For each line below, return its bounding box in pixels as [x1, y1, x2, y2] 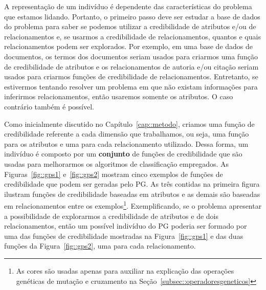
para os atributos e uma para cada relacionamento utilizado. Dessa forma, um [4, 138, 249, 149]
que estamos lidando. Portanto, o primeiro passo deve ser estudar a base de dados [4, 11, 260, 21]
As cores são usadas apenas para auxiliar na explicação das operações [16, 265, 234, 276]
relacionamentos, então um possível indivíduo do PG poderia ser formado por [4, 220, 247, 231]
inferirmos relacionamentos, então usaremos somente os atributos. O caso [4, 91, 233, 102]
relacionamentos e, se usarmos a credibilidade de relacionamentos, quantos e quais [4, 31, 261, 41]
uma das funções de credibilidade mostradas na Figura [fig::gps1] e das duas [4, 230, 243, 241]
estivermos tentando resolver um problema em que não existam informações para [4, 81, 258, 92]
